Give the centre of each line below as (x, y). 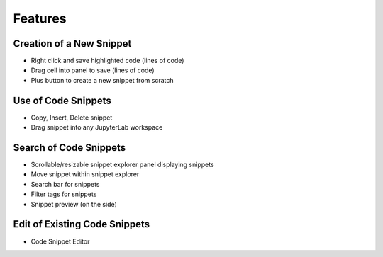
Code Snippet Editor (60, 241)
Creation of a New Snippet (72, 44)
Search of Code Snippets (70, 148)
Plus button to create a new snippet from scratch (102, 80)
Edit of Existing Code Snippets (82, 224)
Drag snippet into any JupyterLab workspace (97, 127)
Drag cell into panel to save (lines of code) (93, 70)
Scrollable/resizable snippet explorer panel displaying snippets (122, 165)
